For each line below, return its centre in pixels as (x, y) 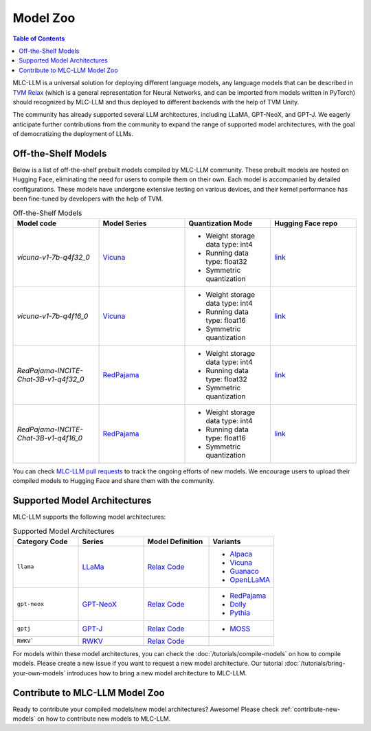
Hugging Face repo (306, 223)
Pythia (240, 613)
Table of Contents (39, 38)
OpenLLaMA (250, 579)
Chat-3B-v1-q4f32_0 (50, 379)
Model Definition (175, 541)
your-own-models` (39, 673)
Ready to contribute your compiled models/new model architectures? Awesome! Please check (146, 709)
